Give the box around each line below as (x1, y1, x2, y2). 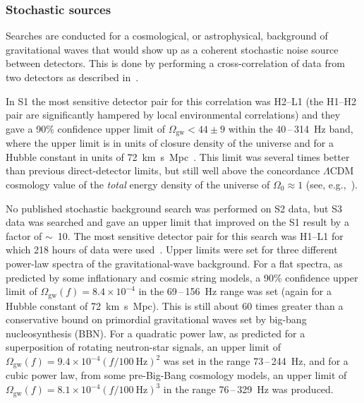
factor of (6, 228, 42, 243)
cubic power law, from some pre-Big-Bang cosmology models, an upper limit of (6, 368, 347, 383)
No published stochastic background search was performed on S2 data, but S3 (6, 200, 342, 215)
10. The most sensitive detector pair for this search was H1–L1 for (57, 228, 344, 243)
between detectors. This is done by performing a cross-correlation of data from (6, 56, 345, 71)
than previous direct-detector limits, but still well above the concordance (6, 163, 320, 178)
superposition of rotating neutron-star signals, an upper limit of (6, 339, 281, 354)
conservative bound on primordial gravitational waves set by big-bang (6, 312, 307, 327)
